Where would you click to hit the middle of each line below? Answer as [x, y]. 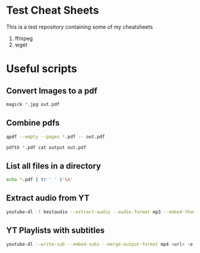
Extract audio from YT [48, 198]
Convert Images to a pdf [52, 91]
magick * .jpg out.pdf [33, 104]
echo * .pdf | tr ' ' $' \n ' [40, 180]
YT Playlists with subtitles [56, 231]
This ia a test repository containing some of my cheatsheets [79, 27]
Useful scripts [42, 69]
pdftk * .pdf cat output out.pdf [46, 147]
